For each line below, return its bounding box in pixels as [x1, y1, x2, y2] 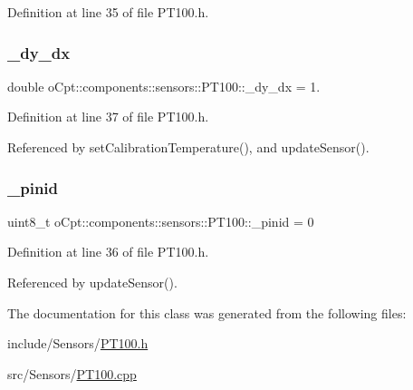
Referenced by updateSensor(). [7, 273, 178, 291]
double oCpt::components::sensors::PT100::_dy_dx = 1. [7, 76, 321, 95]
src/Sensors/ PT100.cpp [7, 364, 137, 383]
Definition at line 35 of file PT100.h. [7, 3, 209, 21]
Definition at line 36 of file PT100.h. [7, 242, 209, 261]
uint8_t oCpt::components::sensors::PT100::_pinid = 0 [7, 211, 314, 230]
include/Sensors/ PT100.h [7, 334, 149, 353]
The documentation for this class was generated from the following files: [7, 303, 407, 322]
